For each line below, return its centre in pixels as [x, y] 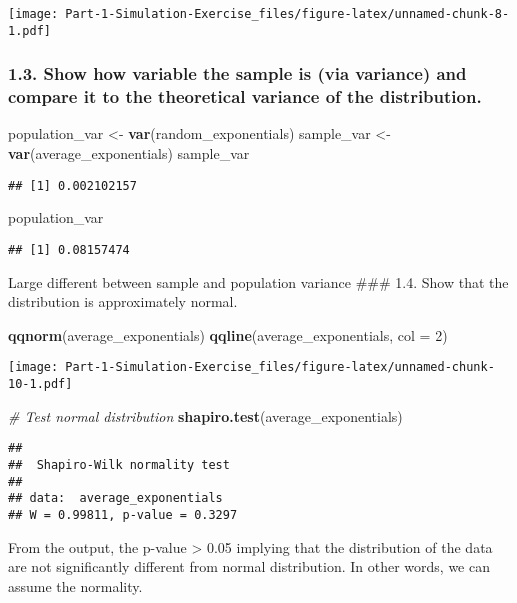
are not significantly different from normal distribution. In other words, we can [249, 566]
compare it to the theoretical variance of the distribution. [245, 96]
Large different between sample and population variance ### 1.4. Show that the [258, 281]
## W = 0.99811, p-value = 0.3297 [123, 514]
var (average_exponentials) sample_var [129, 153]
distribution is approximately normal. [123, 301]
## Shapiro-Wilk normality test [119, 464]
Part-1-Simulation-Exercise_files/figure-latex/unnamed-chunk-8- [287, 14]
